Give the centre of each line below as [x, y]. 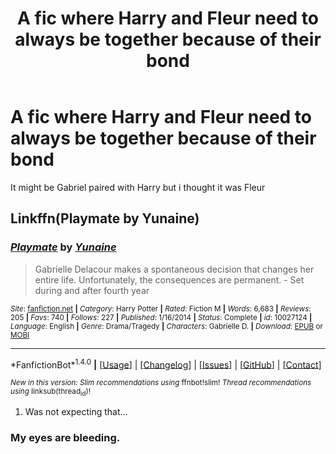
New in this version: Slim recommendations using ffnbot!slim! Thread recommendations [161, 383]
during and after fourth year [92, 290]
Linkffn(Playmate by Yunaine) [105, 218]
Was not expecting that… [76, 411]
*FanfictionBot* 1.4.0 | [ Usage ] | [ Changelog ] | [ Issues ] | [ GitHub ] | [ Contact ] [166, 364]
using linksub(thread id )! [50, 392]
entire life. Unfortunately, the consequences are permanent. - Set [169, 279]
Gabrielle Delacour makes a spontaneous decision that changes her [174, 269]
